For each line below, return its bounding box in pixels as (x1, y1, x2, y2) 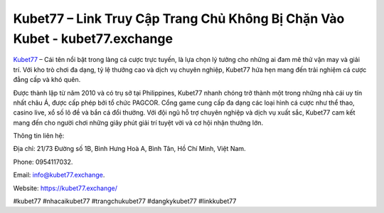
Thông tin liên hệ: (13, 132, 65, 140)
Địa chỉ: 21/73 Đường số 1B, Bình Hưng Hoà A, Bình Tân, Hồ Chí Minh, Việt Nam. (13, 145, 246, 153)
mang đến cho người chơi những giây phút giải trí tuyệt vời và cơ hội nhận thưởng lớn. (13, 118, 263, 127)
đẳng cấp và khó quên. (13, 76, 81, 84)
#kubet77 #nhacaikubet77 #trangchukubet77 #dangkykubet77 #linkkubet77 (13, 197, 237, 206)
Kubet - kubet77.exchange (13, 31, 174, 46)
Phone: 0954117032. (13, 157, 73, 166)
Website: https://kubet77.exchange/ (13, 184, 117, 192)
